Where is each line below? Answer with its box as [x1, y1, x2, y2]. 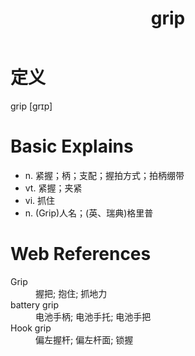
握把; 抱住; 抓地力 [35, 287, 108, 299]
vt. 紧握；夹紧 [24, 182, 83, 194]
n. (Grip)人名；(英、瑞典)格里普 [24, 207, 154, 219]
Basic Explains [10, 135, 134, 158]
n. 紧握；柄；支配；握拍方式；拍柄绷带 [24, 169, 185, 181]
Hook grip [10, 322, 52, 334]
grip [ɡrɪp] [10, 100, 53, 112]
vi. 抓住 [24, 194, 56, 206]
